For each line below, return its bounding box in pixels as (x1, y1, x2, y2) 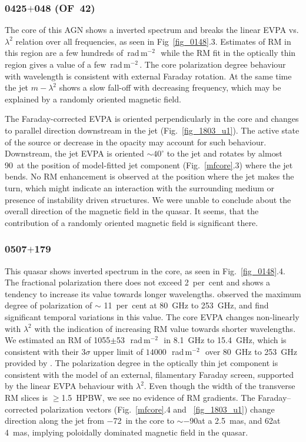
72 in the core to (113, 414, 174, 427)
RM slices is (5, 391, 48, 404)
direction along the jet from (5, 414, 104, 427)
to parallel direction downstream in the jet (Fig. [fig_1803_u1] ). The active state (5, 124, 300, 136)
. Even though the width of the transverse (144, 380, 295, 392)
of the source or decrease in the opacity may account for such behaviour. (5, 135, 267, 148)
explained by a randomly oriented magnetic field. (5, 92, 181, 105)
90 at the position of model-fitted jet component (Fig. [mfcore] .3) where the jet (5, 158, 293, 171)
